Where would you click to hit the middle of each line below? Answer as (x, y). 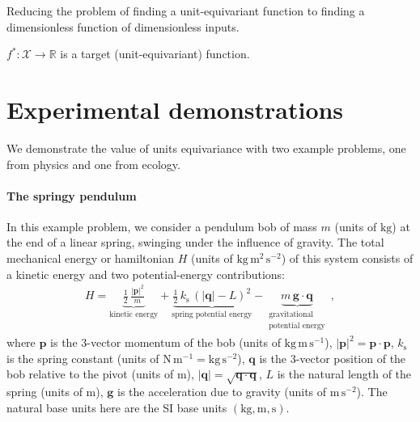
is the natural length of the (344, 374)
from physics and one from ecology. (93, 164)
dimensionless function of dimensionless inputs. (123, 26)
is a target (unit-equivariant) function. (155, 54)
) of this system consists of (347, 258)
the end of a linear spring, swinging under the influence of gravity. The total (195, 242)
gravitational (291, 315)
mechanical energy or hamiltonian (90, 258)
